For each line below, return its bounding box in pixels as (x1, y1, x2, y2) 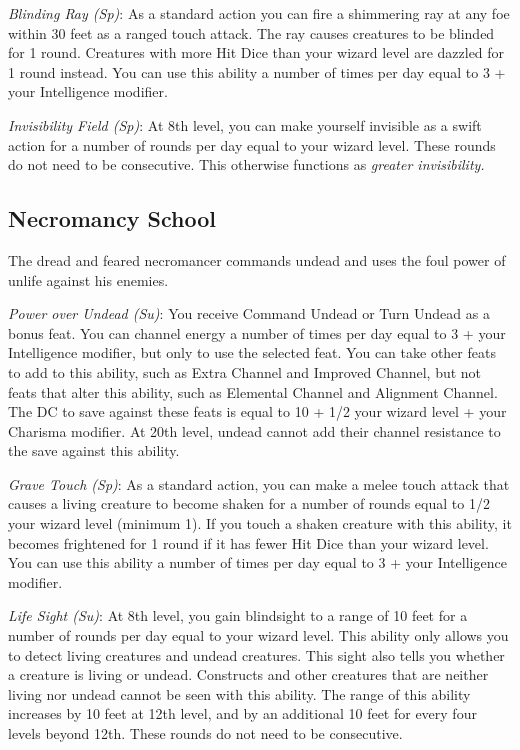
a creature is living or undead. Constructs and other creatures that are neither (8, 664, 489, 685)
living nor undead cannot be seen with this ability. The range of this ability (8, 683, 471, 704)
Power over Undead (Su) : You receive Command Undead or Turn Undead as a (8, 303, 490, 324)
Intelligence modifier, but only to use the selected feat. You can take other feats (8, 342, 496, 363)
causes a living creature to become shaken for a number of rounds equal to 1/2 (8, 493, 490, 514)
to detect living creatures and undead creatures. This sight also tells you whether (8, 644, 505, 665)
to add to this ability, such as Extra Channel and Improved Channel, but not (8, 361, 482, 382)
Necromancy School (8, 203, 216, 234)
